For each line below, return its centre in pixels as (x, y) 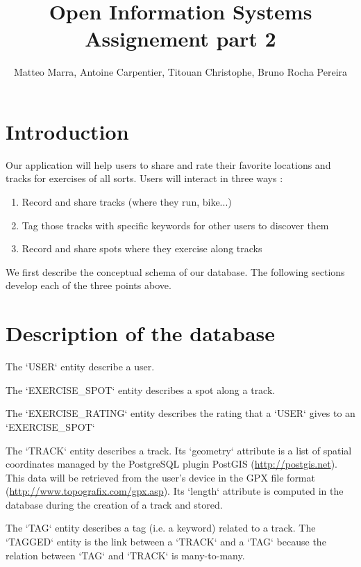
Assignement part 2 (180, 39)
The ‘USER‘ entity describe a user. (80, 367)
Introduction (67, 131)
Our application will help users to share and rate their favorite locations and (168, 164)
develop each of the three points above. (89, 285)
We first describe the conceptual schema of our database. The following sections (175, 271)
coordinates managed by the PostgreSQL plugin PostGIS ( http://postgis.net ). (171, 464)
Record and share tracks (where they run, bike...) (127, 202)
